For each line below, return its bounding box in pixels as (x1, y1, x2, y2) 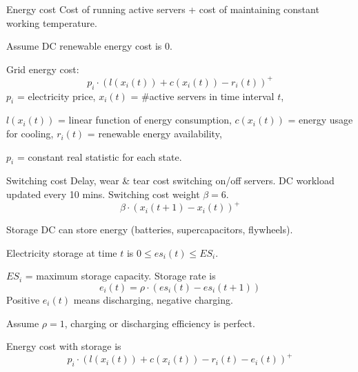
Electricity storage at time (6, 245, 117, 260)
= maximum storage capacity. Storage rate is (25, 268, 216, 283)
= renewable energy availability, (87, 126, 222, 141)
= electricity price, (17, 88, 96, 103)
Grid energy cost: (6, 61, 79, 76)
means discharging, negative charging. (73, 292, 233, 306)
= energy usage (288, 112, 353, 127)
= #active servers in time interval (130, 88, 275, 103)
